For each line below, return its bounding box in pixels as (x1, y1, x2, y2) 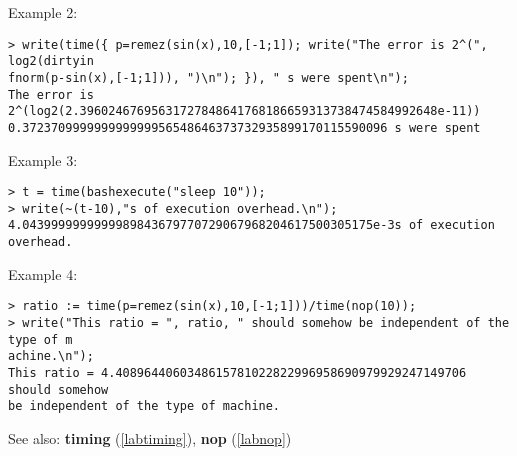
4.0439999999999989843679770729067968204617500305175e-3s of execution (8, 218, 495, 233)
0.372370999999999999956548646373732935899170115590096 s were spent (8, 120, 481, 135)
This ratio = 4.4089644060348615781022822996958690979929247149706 (8, 365, 467, 380)
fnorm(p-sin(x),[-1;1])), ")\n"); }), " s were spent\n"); (8, 70, 409, 85)
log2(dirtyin (8, 54, 94, 69)
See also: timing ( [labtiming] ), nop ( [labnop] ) (8, 427, 292, 448)
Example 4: (8, 263, 78, 284)
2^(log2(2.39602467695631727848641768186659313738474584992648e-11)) (8, 104, 481, 119)
